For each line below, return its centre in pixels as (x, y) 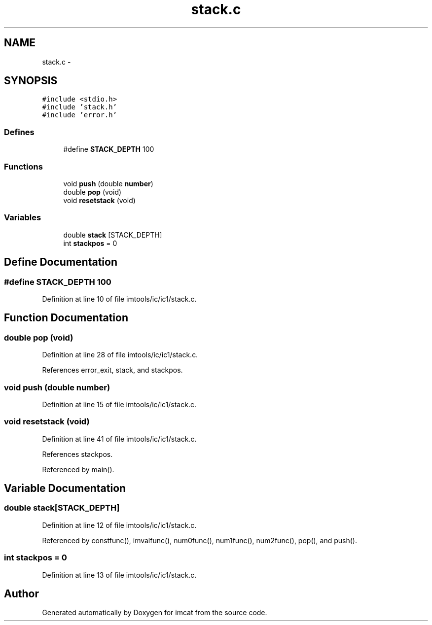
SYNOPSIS (31, 81)
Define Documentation (61, 262)
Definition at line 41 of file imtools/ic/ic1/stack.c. (119, 439)
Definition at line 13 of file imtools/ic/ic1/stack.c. (119, 575)
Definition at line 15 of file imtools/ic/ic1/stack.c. (119, 404)
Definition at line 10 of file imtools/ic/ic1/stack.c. (119, 299)
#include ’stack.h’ (80, 107)
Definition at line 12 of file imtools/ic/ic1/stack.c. (119, 525)
